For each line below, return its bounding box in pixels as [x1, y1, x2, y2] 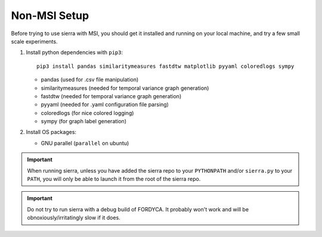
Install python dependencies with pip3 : [26, 49, 123, 56]
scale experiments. [11, 38, 58, 45]
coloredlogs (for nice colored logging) [41, 109, 134, 116]
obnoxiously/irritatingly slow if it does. [27, 214, 120, 222]
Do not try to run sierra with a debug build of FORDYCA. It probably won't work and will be [27, 205, 249, 213]
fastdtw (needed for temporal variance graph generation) [41, 92, 182, 99]
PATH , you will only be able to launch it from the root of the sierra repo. [27, 176, 201, 183]
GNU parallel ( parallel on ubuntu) [41, 139, 129, 146]
